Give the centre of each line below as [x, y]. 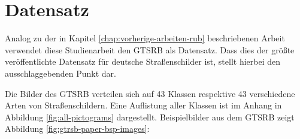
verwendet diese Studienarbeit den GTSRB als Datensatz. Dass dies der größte [150, 49]
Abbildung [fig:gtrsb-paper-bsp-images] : [77, 129]
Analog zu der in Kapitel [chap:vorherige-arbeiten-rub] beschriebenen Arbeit [145, 38]
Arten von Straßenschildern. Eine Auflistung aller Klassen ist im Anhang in [143, 105]
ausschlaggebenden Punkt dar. [60, 73]
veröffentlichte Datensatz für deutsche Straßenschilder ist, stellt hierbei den [143, 61]
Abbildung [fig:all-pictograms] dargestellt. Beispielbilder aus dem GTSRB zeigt [150, 117]
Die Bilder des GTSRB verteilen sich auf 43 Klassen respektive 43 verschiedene [150, 93]
